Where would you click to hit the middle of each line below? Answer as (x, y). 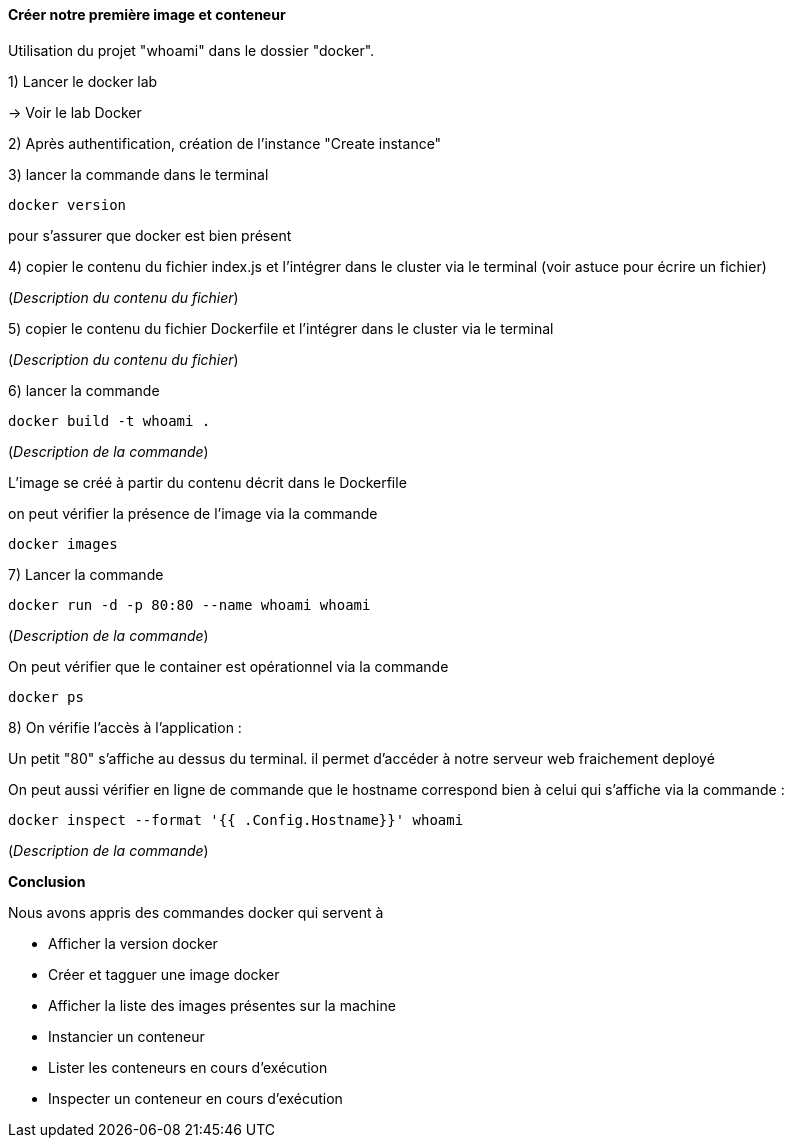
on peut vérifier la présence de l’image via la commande (193, 513)
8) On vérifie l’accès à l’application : (125, 727)
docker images (63, 543)
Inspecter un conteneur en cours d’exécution (195, 1098)
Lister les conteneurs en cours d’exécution (188, 1067)
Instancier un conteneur (126, 1036)
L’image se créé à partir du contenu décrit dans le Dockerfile (207, 482)
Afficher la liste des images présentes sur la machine (222, 1005)
